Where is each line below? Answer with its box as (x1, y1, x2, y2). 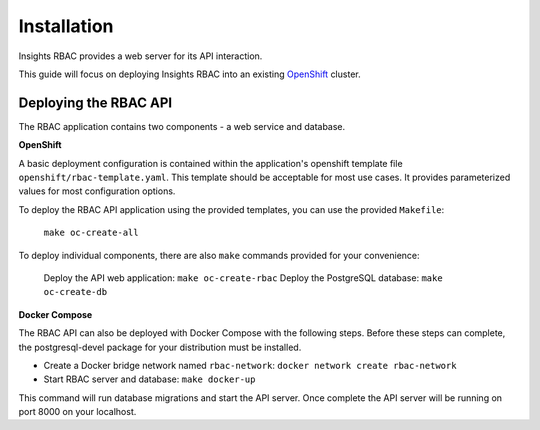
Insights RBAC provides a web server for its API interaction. (18, 50, 263, 62)
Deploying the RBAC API (18, 94, 173, 111)
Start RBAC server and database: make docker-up (43, 373, 256, 385)
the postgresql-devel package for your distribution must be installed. (18, 341, 302, 353)
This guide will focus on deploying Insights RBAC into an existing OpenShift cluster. (18, 68, 361, 80)
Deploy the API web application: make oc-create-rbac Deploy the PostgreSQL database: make (43, 271, 444, 284)
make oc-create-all (43, 227, 139, 239)
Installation (18, 15, 114, 37)
